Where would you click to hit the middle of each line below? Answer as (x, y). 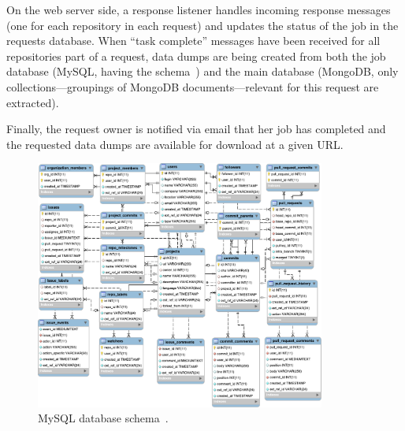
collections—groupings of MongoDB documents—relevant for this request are (193, 86)
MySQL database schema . (103, 418)
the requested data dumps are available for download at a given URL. (175, 144)
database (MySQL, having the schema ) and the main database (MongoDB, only (202, 71)
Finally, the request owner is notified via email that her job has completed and (196, 129)
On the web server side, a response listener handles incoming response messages (199, 9)
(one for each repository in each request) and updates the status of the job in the (202, 25)
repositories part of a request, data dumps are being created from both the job (196, 56)
